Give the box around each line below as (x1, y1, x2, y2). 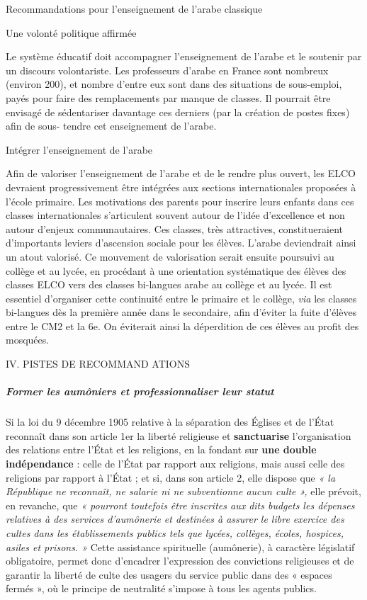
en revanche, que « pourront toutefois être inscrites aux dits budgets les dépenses (6, 497, 355, 512)
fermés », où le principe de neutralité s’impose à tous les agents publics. (6, 581, 317, 596)
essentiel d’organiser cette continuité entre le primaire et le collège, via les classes (6, 290, 357, 305)
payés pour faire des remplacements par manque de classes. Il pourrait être (6, 90, 331, 105)
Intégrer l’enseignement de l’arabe (6, 142, 153, 157)
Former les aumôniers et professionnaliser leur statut (6, 384, 274, 399)
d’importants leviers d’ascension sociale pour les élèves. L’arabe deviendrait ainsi (6, 235, 356, 250)
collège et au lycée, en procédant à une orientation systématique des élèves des (6, 263, 346, 278)
